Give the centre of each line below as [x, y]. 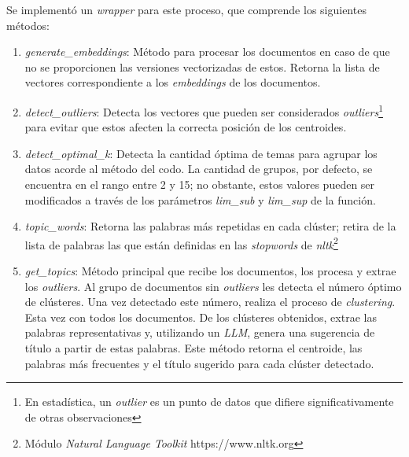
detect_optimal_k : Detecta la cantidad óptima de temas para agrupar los [201, 153]
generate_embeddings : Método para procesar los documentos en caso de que [207, 52]
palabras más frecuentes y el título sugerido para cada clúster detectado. [199, 363]
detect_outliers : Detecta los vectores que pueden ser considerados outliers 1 [204, 110]
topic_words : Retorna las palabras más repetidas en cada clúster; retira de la [210, 226]
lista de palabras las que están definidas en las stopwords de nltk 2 [181, 243]
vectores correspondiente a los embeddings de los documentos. [173, 82]
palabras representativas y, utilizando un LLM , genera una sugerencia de [200, 332]
